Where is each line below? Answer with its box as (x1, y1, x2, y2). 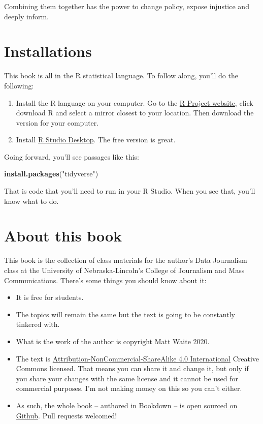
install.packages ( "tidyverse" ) (4, 168, 98, 179)
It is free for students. (16, 292, 84, 302)
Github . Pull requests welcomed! (16, 410, 117, 420)
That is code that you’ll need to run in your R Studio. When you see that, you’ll (4, 186, 255, 196)
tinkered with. (16, 319, 60, 329)
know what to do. (4, 195, 59, 206)
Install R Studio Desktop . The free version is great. (16, 134, 176, 145)
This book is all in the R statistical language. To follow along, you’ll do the (4, 70, 238, 81)
